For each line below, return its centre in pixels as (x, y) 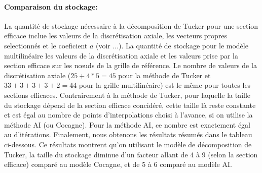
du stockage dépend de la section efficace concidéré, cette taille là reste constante (130, 105)
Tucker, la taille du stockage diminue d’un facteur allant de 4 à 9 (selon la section (131, 154)
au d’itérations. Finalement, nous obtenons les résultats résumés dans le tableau (128, 134)
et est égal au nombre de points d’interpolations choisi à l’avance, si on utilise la (128, 115)
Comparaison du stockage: (51, 6)
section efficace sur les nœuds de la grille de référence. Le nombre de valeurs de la (130, 65)
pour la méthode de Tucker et (164, 75)
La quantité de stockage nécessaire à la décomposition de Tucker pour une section (131, 25)
